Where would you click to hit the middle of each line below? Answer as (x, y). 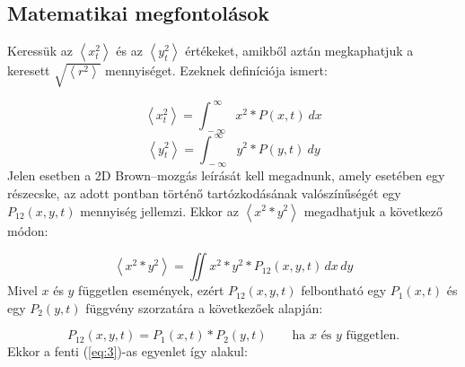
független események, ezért (151, 290)
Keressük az (40, 50)
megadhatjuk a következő (373, 210)
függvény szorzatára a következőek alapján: (204, 307)
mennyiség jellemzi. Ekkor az (159, 210)
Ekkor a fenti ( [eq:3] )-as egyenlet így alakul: (127, 351)
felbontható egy (344, 290)
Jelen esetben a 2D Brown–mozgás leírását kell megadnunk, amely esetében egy (226, 175)
